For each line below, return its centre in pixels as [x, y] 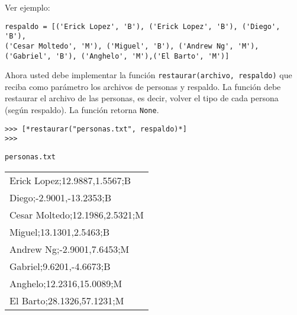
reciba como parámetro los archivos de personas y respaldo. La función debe [143, 86]
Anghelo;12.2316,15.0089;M [66, 283]
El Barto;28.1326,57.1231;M [67, 300]
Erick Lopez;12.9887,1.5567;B [70, 180]
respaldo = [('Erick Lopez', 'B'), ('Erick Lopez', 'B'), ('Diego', [143, 26]
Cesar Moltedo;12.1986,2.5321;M [77, 214]
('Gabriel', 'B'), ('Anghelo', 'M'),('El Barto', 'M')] [117, 56]
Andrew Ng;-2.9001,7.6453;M [70, 249]
